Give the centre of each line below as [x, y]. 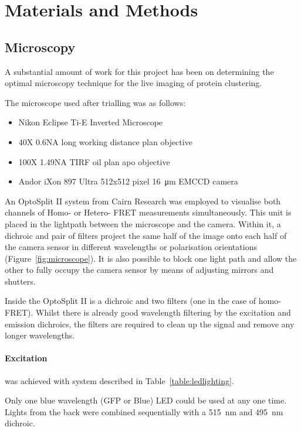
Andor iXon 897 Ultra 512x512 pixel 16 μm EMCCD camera [128, 181]
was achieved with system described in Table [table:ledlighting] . [119, 380]
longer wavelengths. [40, 335]
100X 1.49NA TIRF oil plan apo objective [94, 161]
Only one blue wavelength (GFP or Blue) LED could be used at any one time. [146, 400]
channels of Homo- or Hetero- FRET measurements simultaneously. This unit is [148, 212]
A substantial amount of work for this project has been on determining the [139, 71]
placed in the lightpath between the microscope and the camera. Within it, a [143, 223]
